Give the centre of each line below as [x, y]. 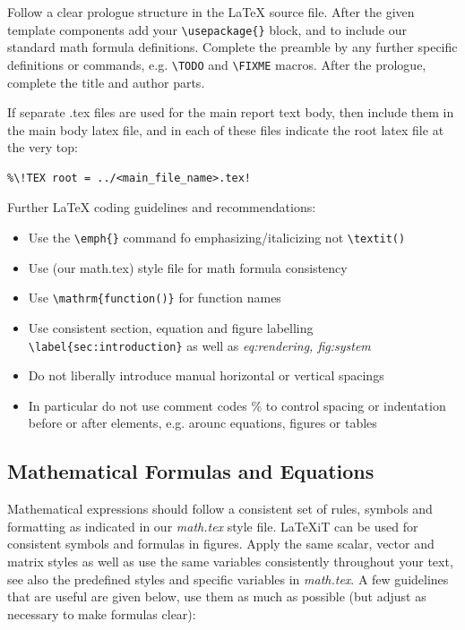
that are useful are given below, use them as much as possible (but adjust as [217, 596]
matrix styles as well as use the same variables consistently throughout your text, [230, 561]
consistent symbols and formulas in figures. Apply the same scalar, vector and [221, 544]
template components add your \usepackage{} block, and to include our [207, 29]
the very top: [43, 147]
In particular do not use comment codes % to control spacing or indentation [237, 405]
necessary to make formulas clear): [102, 613]
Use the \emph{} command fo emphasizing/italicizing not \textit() [217, 238]
